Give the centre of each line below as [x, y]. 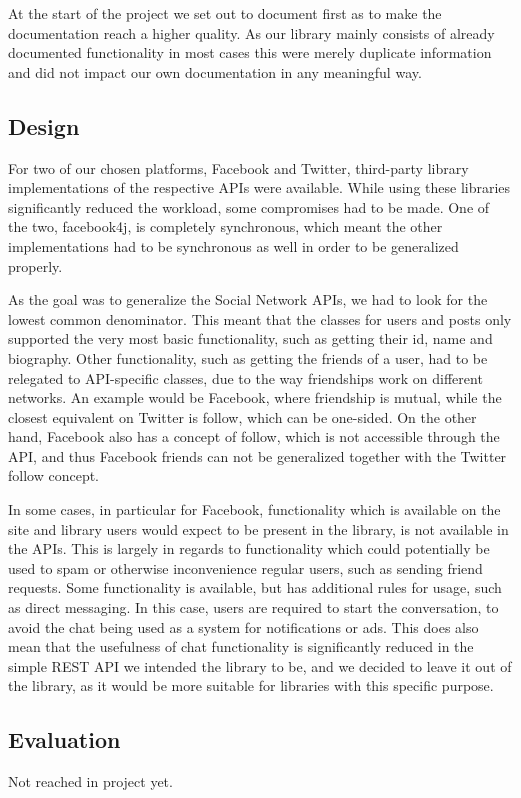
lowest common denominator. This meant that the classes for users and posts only [260, 318]
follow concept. [53, 475]
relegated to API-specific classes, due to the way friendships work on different [245, 377]
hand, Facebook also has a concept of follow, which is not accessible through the [254, 436]
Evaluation [64, 739]
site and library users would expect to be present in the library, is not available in [258, 528]
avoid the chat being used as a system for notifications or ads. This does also [243, 626]
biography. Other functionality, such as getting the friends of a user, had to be [248, 357]
